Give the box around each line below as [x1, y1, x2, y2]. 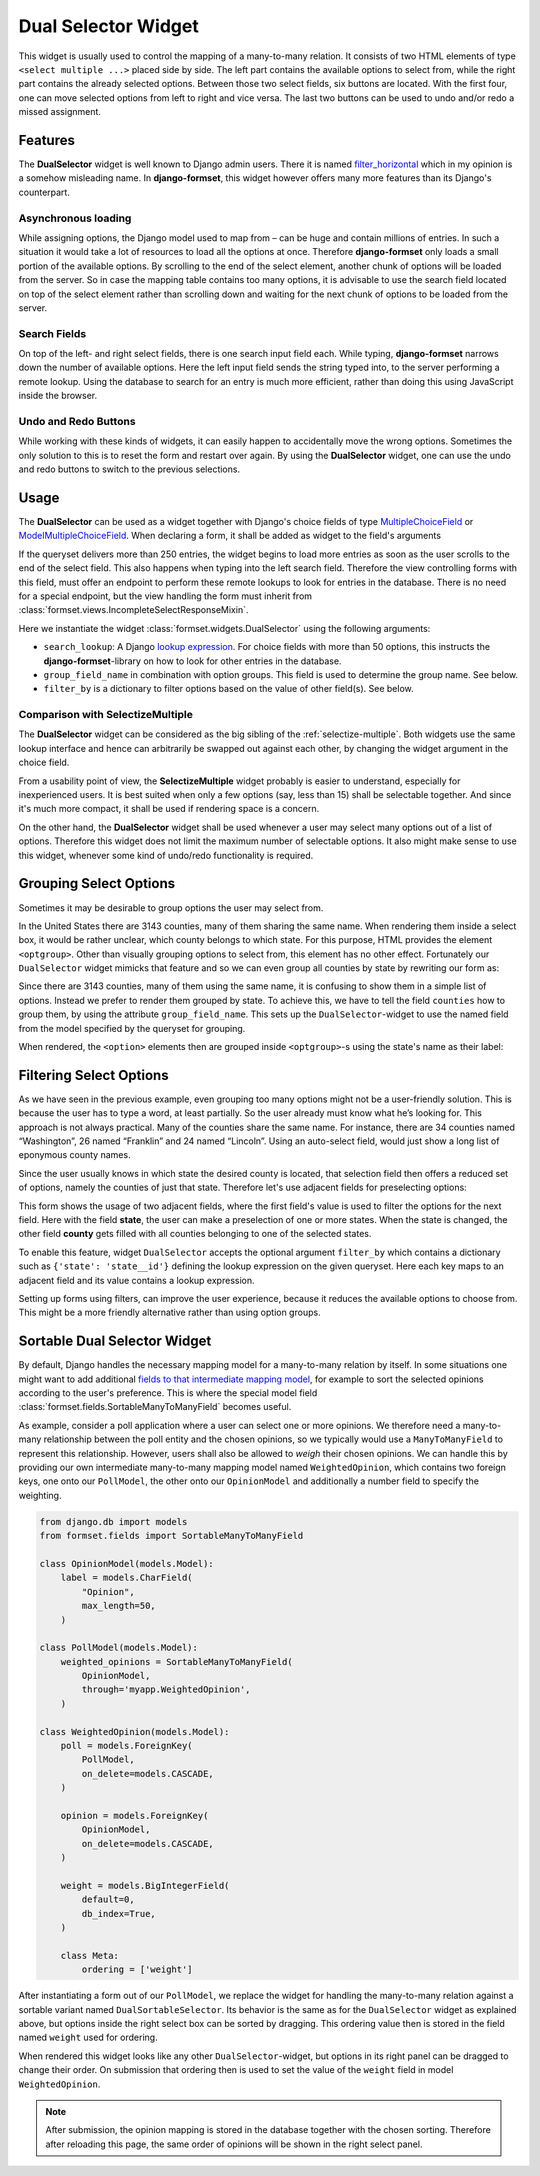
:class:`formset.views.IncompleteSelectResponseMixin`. [18, 604, 249, 616]
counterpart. [18, 186, 70, 198]
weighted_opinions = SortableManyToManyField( [60, 1656, 294, 1667]
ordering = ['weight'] [81, 1964, 194, 1975]
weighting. [18, 1489, 62, 1501]
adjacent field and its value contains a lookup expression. [18, 1274, 255, 1286]
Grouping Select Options [18, 875, 175, 892]
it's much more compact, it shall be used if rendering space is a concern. [18, 803, 320, 815]
